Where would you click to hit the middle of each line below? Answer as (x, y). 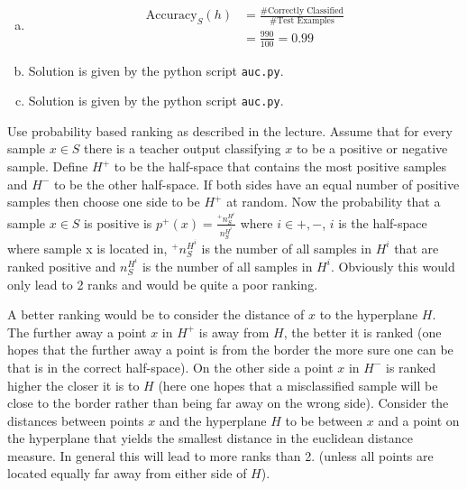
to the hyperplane (369, 314)
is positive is (118, 222)
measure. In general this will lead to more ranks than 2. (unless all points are (220, 455)
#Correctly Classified (302, 11)
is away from (234, 332)
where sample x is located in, (87, 248)
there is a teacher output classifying (183, 148)
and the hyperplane (213, 420)
